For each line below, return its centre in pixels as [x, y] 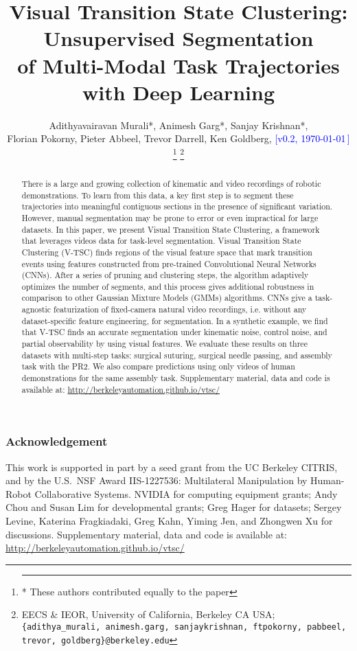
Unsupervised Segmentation [178, 38]
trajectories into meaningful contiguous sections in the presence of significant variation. [177, 206]
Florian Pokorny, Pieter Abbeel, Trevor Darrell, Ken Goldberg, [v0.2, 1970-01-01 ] [178, 138]
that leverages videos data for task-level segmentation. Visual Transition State [161, 241]
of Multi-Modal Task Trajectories [178, 65]
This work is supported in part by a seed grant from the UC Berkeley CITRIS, [172, 467]
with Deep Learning [178, 92]
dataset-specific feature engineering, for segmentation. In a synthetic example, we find [175, 320]
